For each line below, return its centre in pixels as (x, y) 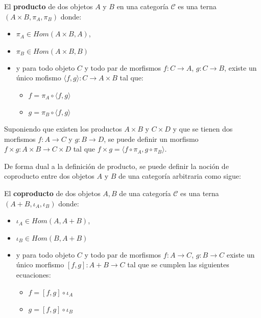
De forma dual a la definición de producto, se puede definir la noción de (116, 166)
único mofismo (39, 78)
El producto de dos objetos (49, 6)
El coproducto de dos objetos (52, 193)
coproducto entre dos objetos (49, 176)
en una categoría (143, 6)
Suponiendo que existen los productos (63, 128)
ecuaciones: (33, 274)
